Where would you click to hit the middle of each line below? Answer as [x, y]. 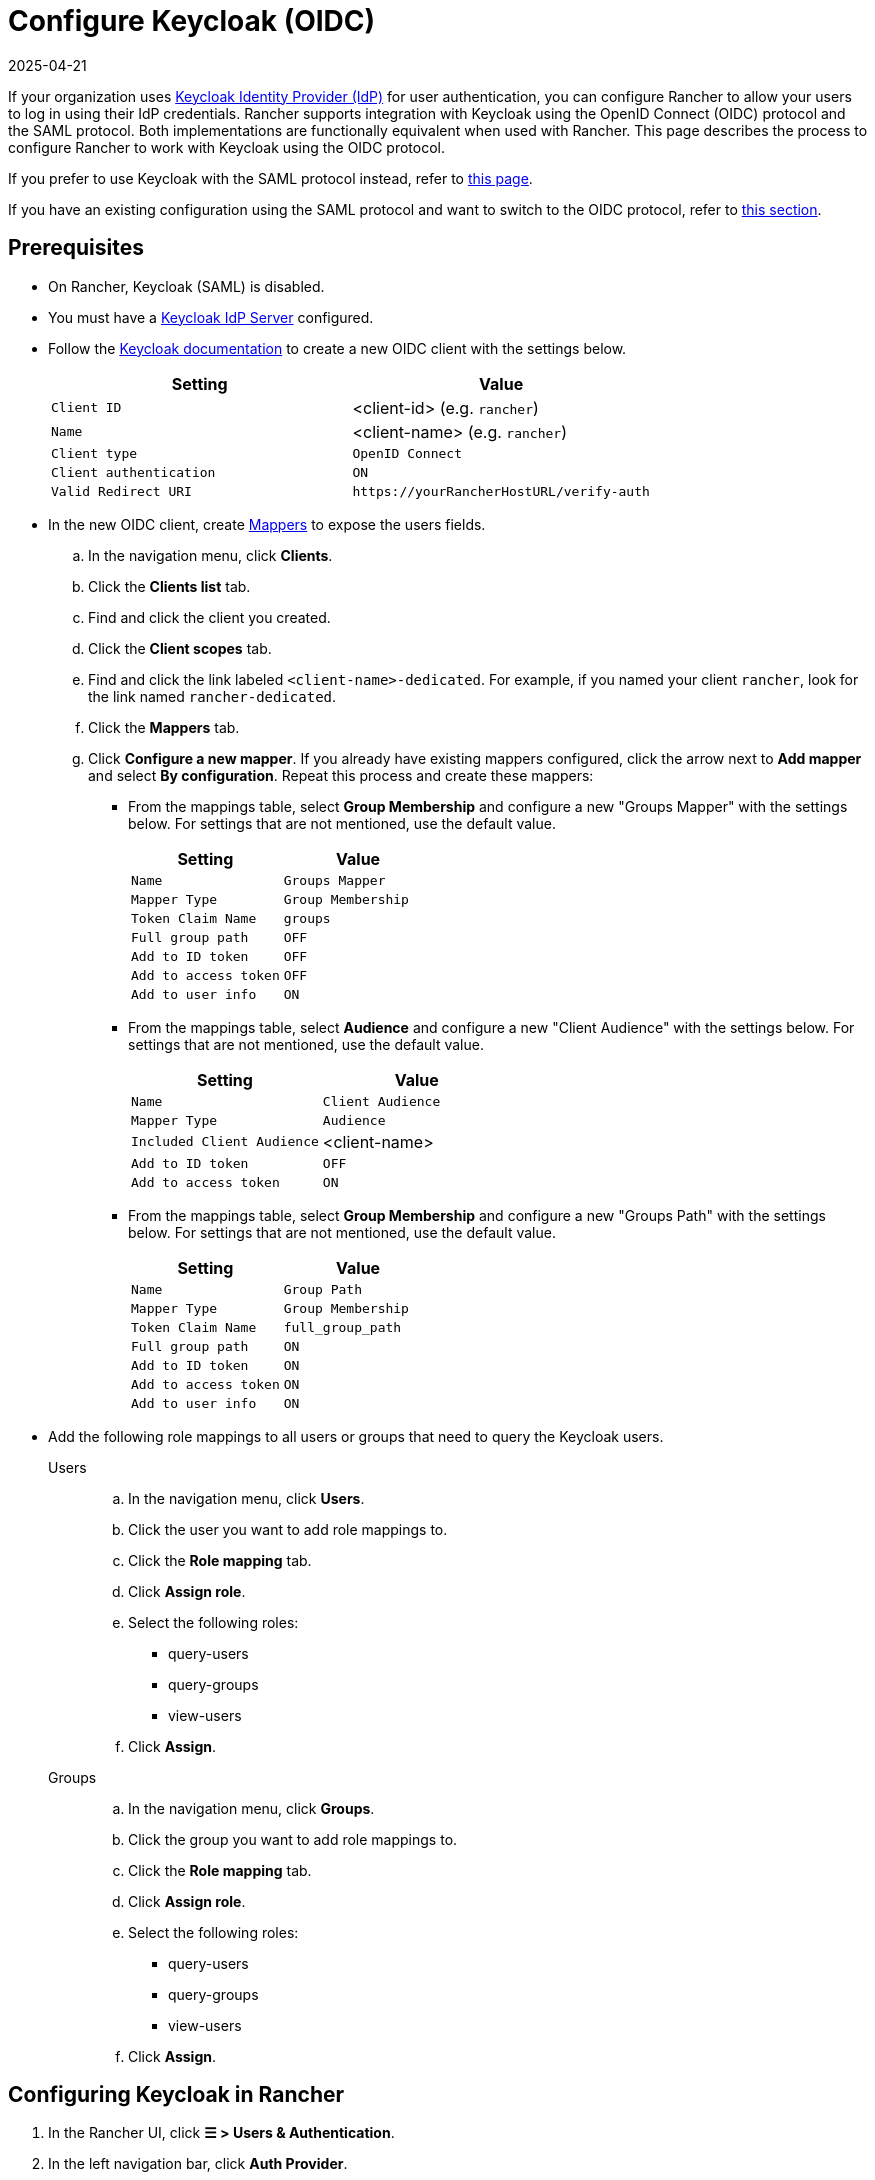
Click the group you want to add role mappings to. [293, 1839]
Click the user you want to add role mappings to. [288, 1529]
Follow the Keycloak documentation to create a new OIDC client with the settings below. [337, 348]
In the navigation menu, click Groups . [251, 1808]
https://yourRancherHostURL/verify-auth [501, 491]
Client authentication [133, 472]
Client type [94, 453]
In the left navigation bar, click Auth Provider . [198, 2164]
